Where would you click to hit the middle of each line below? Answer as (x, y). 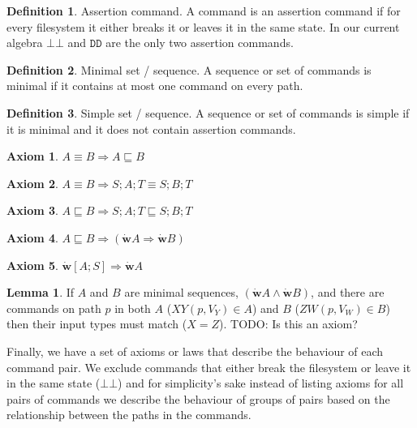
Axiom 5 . (32, 265)
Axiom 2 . (32, 183)
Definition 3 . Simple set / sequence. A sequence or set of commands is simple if (208, 112)
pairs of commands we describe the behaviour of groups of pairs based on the (198, 398)
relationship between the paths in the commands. (129, 415)
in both (133, 308)
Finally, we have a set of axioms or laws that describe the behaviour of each (195, 351)
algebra (25, 43)
